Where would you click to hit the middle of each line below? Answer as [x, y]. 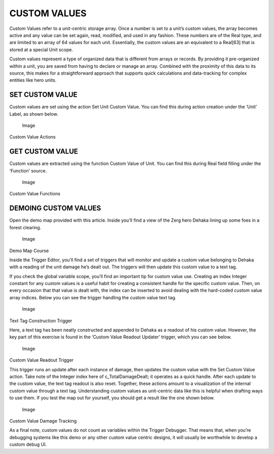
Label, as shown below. [34, 114]
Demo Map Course [29, 251]
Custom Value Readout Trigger [41, 360]
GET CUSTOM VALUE [44, 151]
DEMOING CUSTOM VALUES [55, 208]
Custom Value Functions [35, 194]
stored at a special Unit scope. [41, 49]
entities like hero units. [33, 80]
